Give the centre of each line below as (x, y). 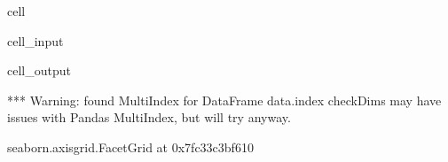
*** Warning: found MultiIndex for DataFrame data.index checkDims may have (224, 100)
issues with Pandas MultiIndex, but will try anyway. (149, 117)
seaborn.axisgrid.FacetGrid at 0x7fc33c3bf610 (130, 147)
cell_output (39, 70)
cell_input (35, 40)
